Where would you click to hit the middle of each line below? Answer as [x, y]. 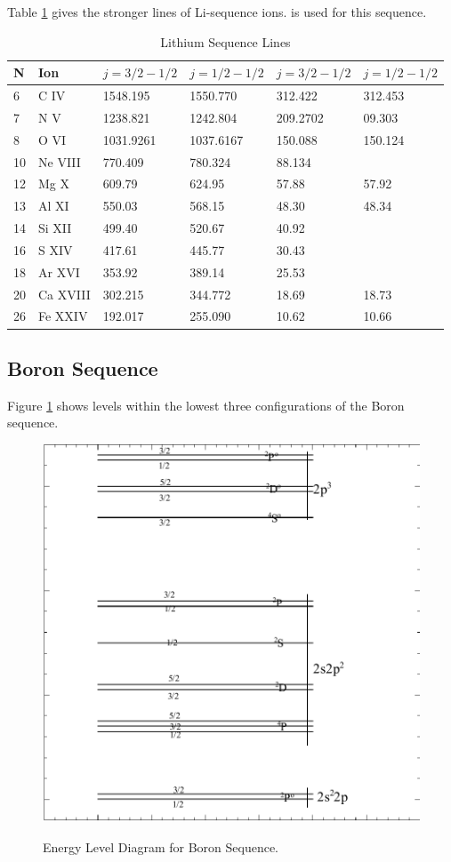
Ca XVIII [64, 294]
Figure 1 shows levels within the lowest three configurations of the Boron [206, 405]
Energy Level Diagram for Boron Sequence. [161, 846]
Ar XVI [59, 271]
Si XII [55, 228]
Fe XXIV [63, 316]
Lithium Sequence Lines [225, 41]
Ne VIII [60, 161]
